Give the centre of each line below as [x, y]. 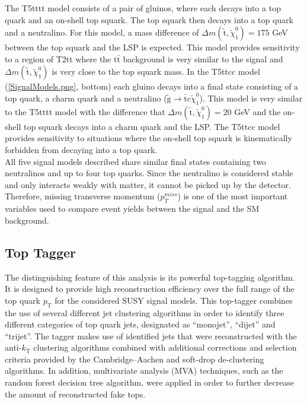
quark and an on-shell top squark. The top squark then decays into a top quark [149, 19]
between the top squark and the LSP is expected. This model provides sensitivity [152, 47]
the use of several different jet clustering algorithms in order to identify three [145, 312]
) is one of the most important [233, 196]
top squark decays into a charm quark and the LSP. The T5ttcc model [152, 126]
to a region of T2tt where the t [61, 58]
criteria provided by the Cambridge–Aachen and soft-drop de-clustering [135, 359]
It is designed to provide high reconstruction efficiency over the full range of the [150, 289]
